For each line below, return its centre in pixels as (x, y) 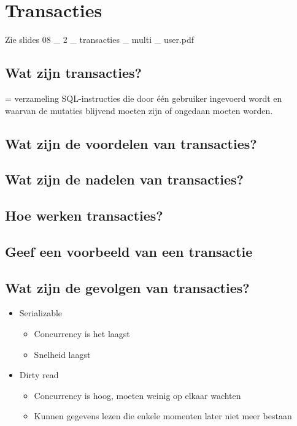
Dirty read (39, 375)
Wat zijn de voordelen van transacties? (131, 143)
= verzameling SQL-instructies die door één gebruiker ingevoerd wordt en (144, 98)
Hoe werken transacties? (84, 215)
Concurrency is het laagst (82, 334)
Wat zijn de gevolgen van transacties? (127, 287)
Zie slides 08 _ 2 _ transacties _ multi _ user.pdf (100, 40)
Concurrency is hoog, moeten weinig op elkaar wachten (137, 395)
